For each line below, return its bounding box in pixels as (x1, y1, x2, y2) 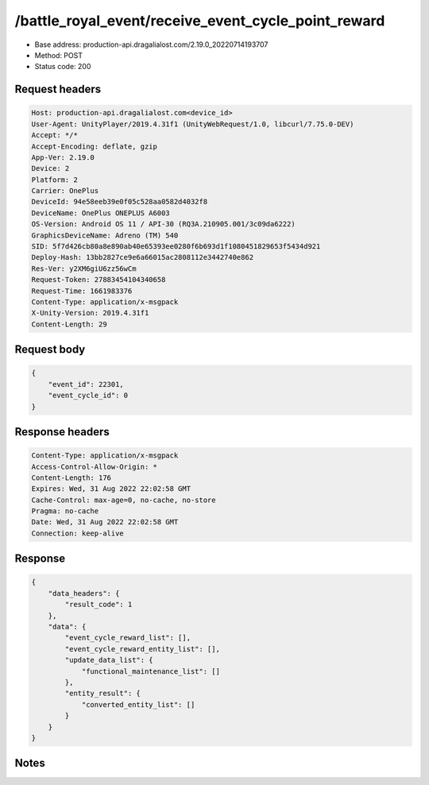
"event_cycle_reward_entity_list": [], (64, 644, 220, 653)
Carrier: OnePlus (31, 187, 99, 195)
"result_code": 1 (64, 600, 133, 609)
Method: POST (34, 50, 83, 60)
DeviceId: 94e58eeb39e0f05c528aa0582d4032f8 (31, 197, 208, 207)
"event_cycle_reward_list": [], (64, 633, 191, 643)
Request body (14, 342, 86, 357)
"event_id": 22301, (48, 380, 125, 389)
